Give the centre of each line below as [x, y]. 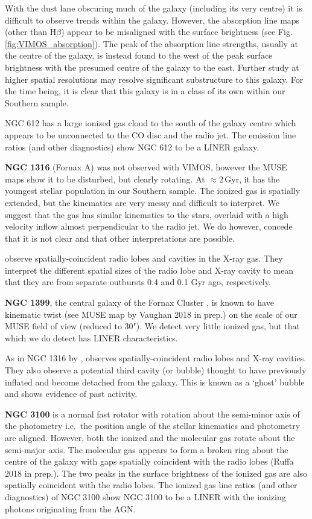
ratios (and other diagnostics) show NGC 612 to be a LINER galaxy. [132, 147]
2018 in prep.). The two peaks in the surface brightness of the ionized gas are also [156, 473]
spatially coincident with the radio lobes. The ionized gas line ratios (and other [151, 485]
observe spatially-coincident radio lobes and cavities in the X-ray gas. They [144, 258]
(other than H [31, 32]
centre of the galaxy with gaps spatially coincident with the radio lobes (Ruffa [149, 461]
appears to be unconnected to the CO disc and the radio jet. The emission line [151, 134]
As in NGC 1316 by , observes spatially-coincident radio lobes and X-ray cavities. [156, 358]
